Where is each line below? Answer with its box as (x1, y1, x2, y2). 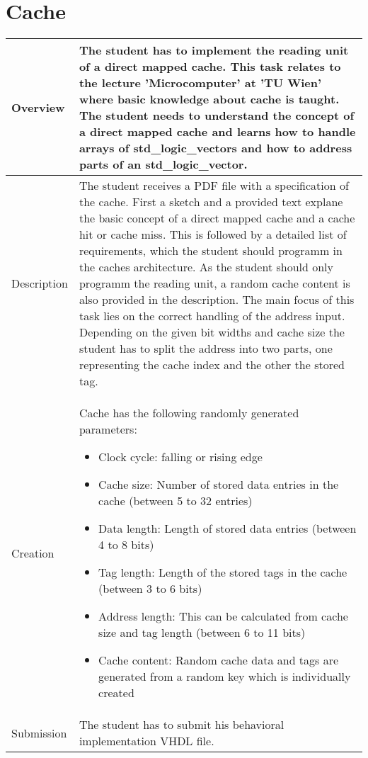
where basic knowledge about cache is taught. (79, 91, 340, 108)
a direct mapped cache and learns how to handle (79, 123, 356, 140)
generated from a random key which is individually (98, 668, 351, 685)
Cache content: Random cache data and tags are (98, 652, 339, 669)
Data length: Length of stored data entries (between (98, 520, 357, 537)
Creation (11, 544, 54, 561)
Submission (11, 724, 67, 741)
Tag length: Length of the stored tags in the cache (98, 564, 347, 581)
